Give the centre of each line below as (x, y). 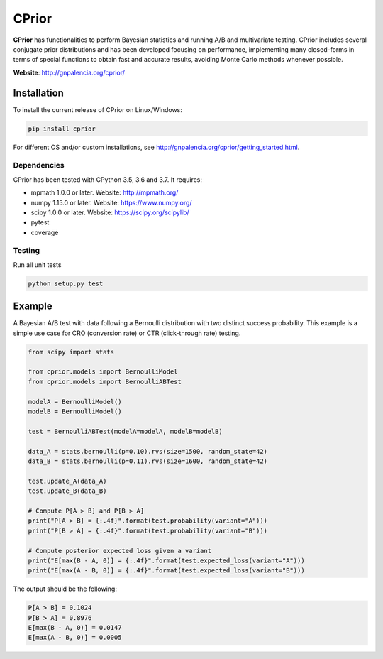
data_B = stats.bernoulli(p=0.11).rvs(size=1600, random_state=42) (148, 461)
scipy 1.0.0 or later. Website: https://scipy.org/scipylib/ (110, 212)
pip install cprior (62, 129)
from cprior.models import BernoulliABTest (105, 381)
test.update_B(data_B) (67, 491)
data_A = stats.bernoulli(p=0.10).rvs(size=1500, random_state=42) (148, 451)
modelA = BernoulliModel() (75, 402)
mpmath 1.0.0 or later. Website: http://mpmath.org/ (105, 192)
